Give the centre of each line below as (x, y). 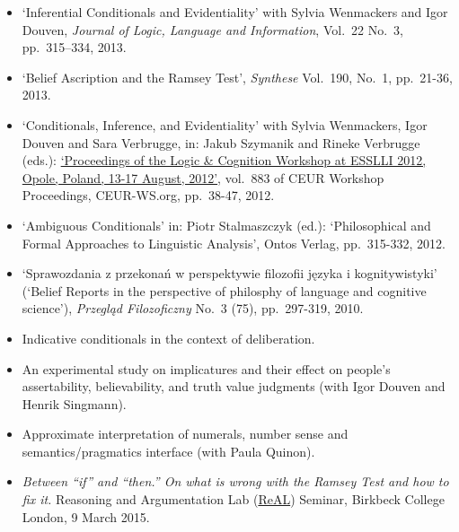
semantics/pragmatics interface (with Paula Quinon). (168, 451)
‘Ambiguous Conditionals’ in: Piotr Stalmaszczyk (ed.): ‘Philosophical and (226, 225)
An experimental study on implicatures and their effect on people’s (206, 368)
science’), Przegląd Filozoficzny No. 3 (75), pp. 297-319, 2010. (193, 308)
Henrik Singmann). (74, 403)
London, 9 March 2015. (86, 516)
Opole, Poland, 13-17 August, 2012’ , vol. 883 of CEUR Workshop (203, 177)
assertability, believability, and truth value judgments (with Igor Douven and (234, 386)
